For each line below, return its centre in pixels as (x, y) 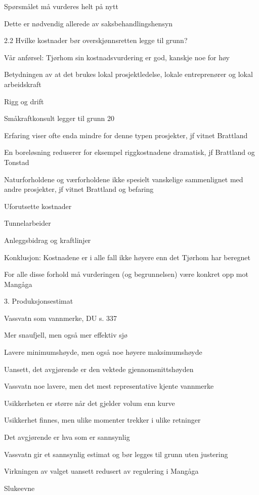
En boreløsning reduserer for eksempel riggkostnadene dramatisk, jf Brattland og (129, 152)
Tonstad (17, 162)
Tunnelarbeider (28, 223)
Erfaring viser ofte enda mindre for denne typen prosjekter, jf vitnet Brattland (126, 135)
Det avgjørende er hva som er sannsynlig (67, 437)
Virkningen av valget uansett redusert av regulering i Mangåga (101, 471)
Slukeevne (19, 488)
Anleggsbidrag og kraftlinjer (48, 240)
